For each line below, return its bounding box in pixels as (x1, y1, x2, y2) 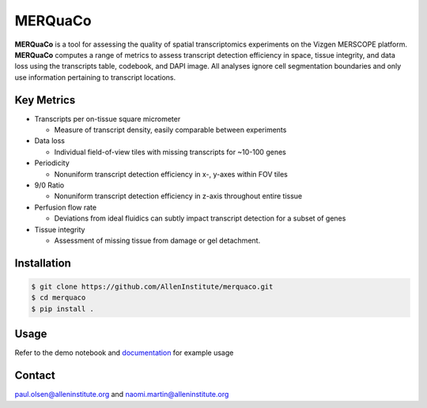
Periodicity (34, 158, 70, 168)
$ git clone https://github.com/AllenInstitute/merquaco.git (31, 281, 274, 291)
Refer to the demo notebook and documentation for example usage (14, 348, 234, 357)
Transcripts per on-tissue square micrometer (34, 114, 181, 123)
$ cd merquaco (31, 293, 86, 302)
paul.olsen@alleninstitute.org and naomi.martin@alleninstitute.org (14, 390, 229, 399)
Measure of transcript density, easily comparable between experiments (54, 125, 287, 134)
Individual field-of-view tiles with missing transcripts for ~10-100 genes (54, 147, 286, 157)
